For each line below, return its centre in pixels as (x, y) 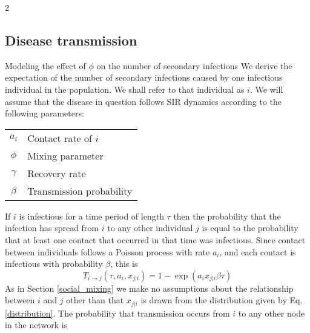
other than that (95, 300)
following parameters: (45, 113)
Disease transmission (71, 40)
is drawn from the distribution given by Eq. (222, 300)
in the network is (36, 325)
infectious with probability (54, 264)
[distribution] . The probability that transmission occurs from (117, 313)
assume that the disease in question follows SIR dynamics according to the (143, 101)
